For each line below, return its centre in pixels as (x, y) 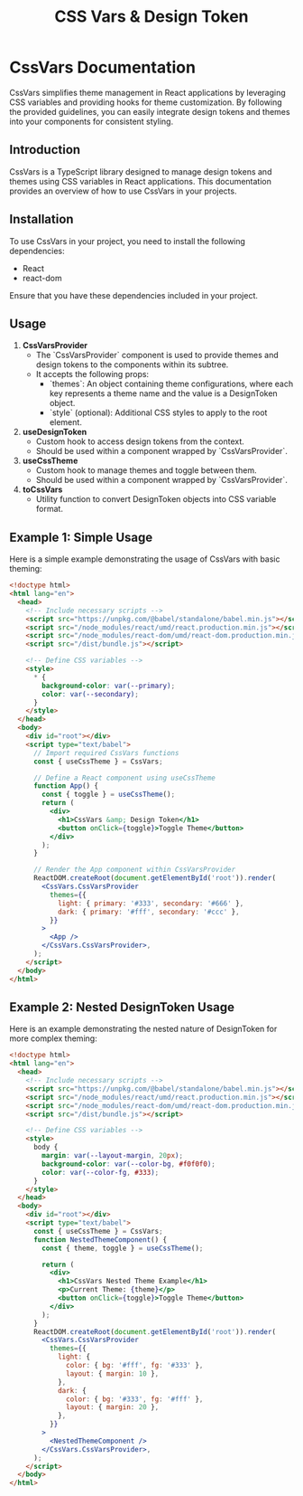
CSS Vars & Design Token (151, 17)
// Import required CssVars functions (106, 753)
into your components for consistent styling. (92, 121)
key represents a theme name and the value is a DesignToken (163, 393)
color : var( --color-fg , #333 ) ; (101, 1172)
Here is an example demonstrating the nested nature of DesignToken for (143, 1029)
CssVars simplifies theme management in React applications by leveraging (147, 92)
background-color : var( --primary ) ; (109, 686)
